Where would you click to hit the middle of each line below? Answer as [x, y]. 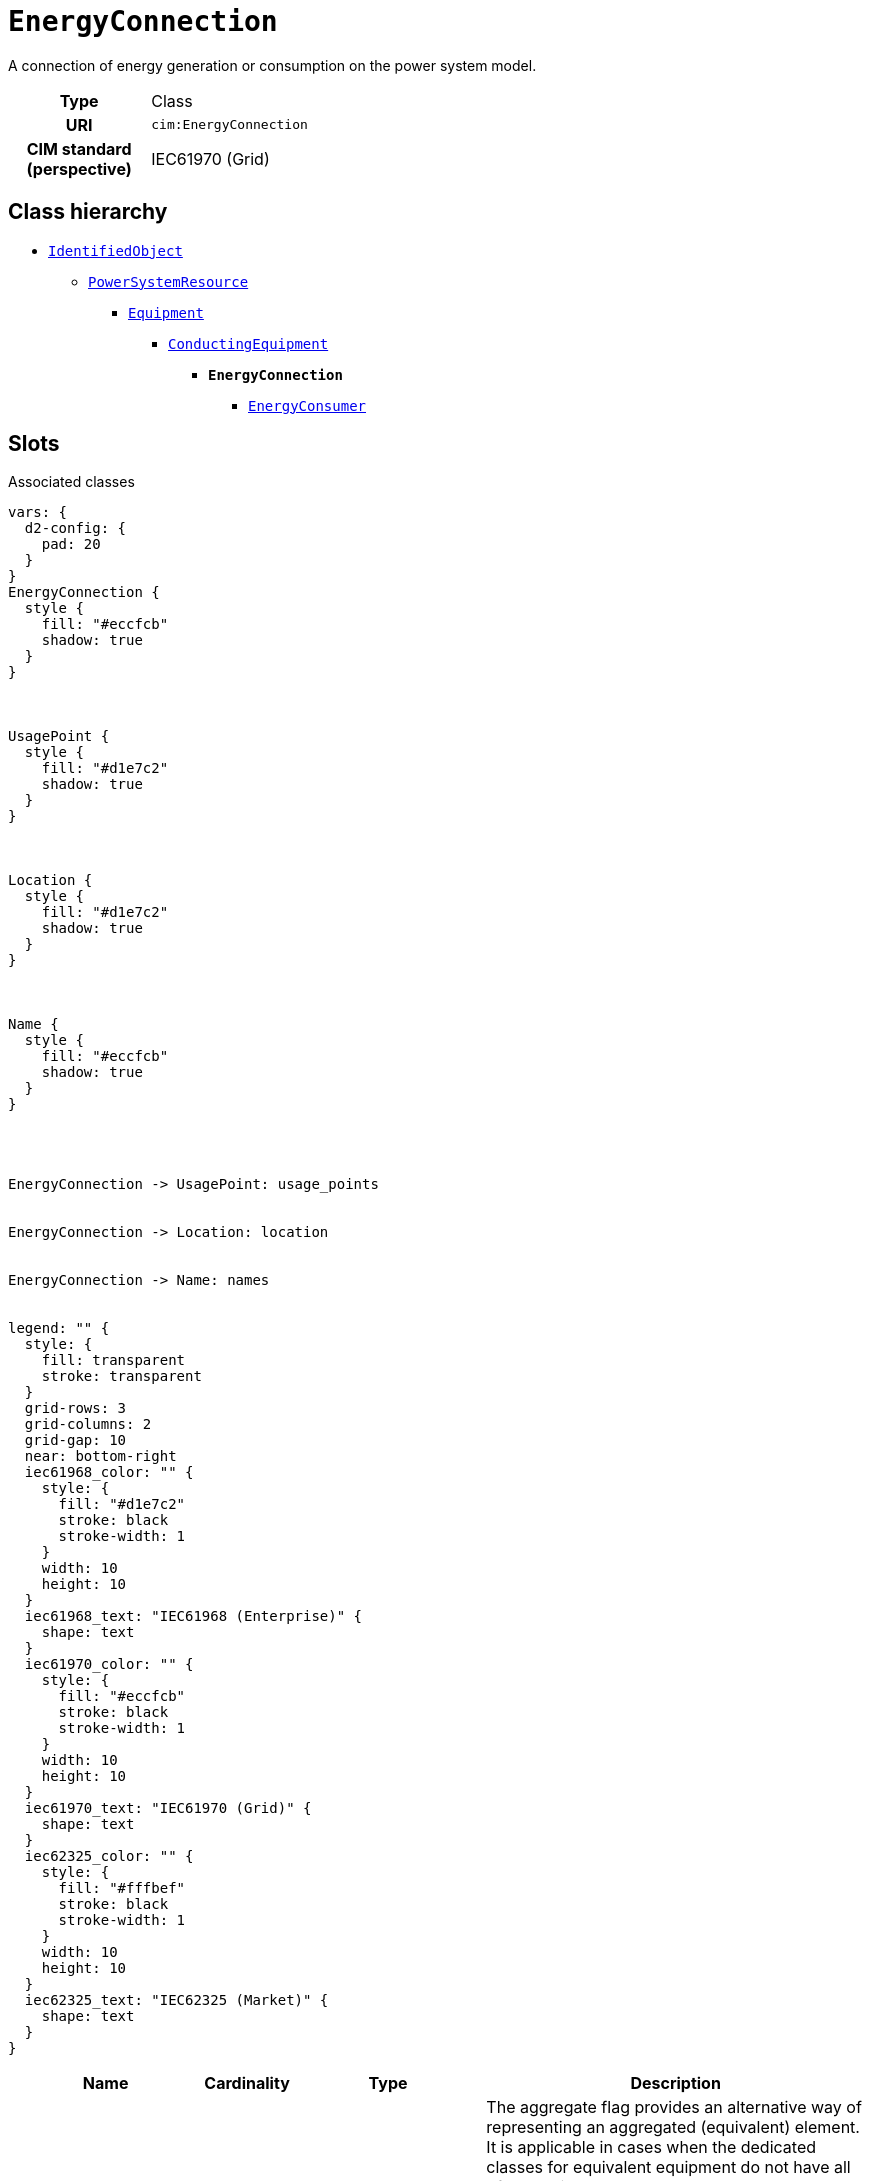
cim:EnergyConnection [229, 125]
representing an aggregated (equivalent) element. [673, 2127]
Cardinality [247, 2083]
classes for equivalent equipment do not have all [668, 2167]
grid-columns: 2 [88, 1424]
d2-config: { [75, 528]
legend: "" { [59, 1328]
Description [675, 2083]
